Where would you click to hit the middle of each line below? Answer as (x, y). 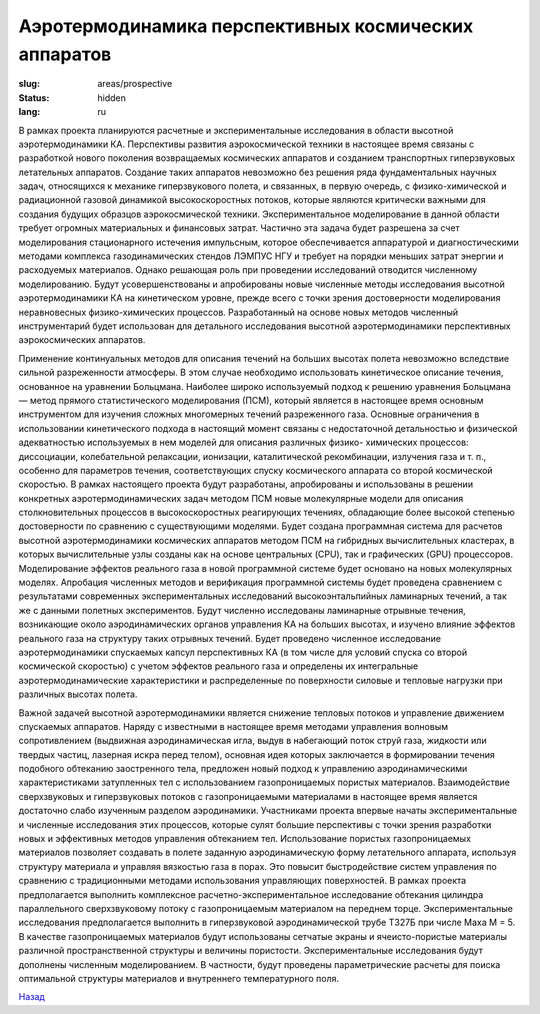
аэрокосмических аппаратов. (82, 340)
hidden (112, 97)
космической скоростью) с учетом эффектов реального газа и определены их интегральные (218, 666)
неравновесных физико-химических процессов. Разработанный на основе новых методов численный (238, 312)
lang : (29, 112)
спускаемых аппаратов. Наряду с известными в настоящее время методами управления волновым (233, 726)
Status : (34, 97)
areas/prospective (135, 84)
